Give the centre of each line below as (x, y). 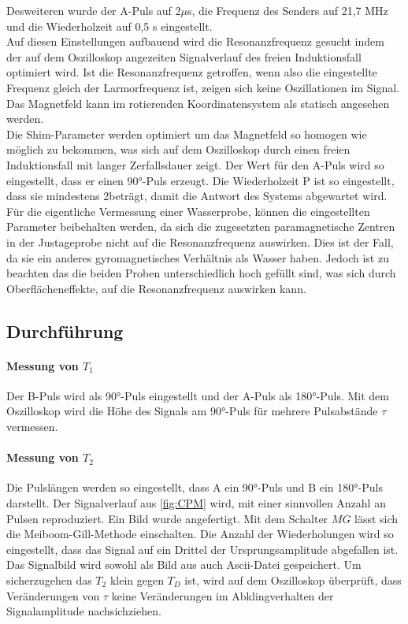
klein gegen (137, 580)
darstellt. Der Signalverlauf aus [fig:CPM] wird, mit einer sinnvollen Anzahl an (196, 503)
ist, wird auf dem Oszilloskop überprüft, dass (293, 580)
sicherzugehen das (49, 580)
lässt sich (376, 518)
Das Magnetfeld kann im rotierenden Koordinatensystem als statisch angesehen (198, 103)
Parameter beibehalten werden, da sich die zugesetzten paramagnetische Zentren (201, 227)
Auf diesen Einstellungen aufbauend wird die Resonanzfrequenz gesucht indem (195, 41)
